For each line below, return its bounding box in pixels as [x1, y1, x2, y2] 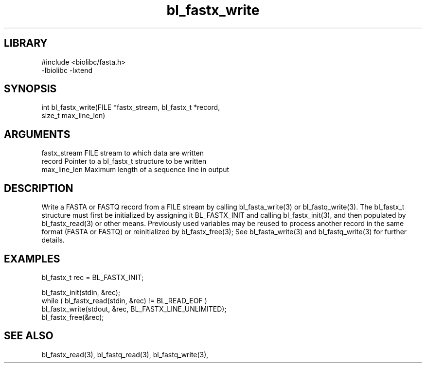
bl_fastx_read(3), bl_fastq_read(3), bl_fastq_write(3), [41, 350, 209, 359]
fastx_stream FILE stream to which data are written [41, 149, 204, 157]
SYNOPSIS [4, 83, 57, 95]
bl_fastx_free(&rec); [41, 313, 104, 321]
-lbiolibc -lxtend [41, 66, 93, 74]
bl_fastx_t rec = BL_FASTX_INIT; [41, 273, 144, 281]
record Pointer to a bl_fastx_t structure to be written [41, 157, 207, 166]
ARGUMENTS [4, 128, 71, 140]
